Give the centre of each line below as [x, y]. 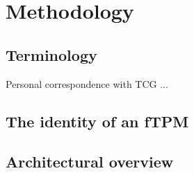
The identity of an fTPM [97, 121]
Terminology [51, 54]
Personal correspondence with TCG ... [87, 83]
